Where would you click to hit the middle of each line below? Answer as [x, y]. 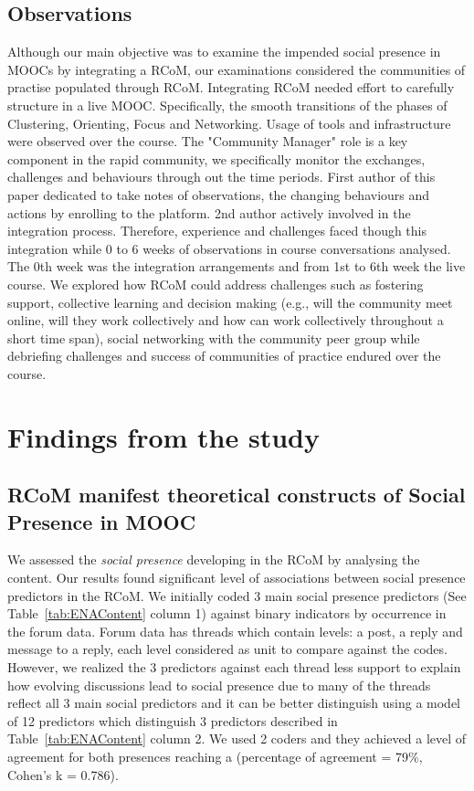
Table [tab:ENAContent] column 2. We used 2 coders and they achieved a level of [237, 738]
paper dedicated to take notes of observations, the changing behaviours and [219, 194]
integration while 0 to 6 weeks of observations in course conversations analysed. [229, 248]
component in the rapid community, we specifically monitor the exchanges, [216, 158]
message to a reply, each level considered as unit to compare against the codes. [227, 649]
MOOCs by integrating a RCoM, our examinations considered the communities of [237, 69]
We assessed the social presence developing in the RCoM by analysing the [214, 559]
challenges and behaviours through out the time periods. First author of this [221, 177]
